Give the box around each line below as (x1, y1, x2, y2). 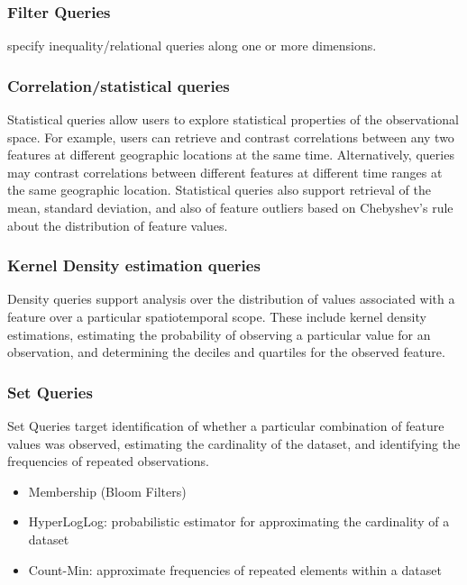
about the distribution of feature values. (7, 215, 228, 234)
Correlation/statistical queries (7, 74, 230, 96)
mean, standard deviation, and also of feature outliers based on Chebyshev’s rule (7, 198, 453, 216)
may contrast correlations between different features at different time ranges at (7, 162, 443, 181)
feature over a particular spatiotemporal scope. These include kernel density (7, 307, 426, 325)
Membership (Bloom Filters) (28, 481, 187, 500)
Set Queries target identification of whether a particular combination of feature (7, 416, 444, 434)
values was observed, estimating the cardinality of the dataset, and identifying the (7, 434, 461, 452)
